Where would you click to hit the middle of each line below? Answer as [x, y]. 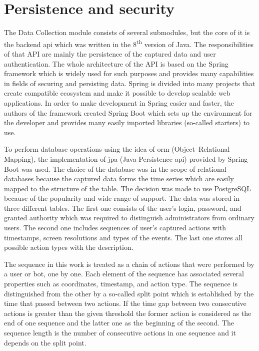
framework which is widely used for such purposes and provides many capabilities [129, 73]
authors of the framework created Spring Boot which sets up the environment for [128, 112]
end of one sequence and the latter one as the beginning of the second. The [119, 323]
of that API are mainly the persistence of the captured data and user [110, 53]
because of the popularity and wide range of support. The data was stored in [122, 198]
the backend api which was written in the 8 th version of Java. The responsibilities [129, 43]
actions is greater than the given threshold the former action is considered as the [128, 313]
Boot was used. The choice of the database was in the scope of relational [115, 168]
